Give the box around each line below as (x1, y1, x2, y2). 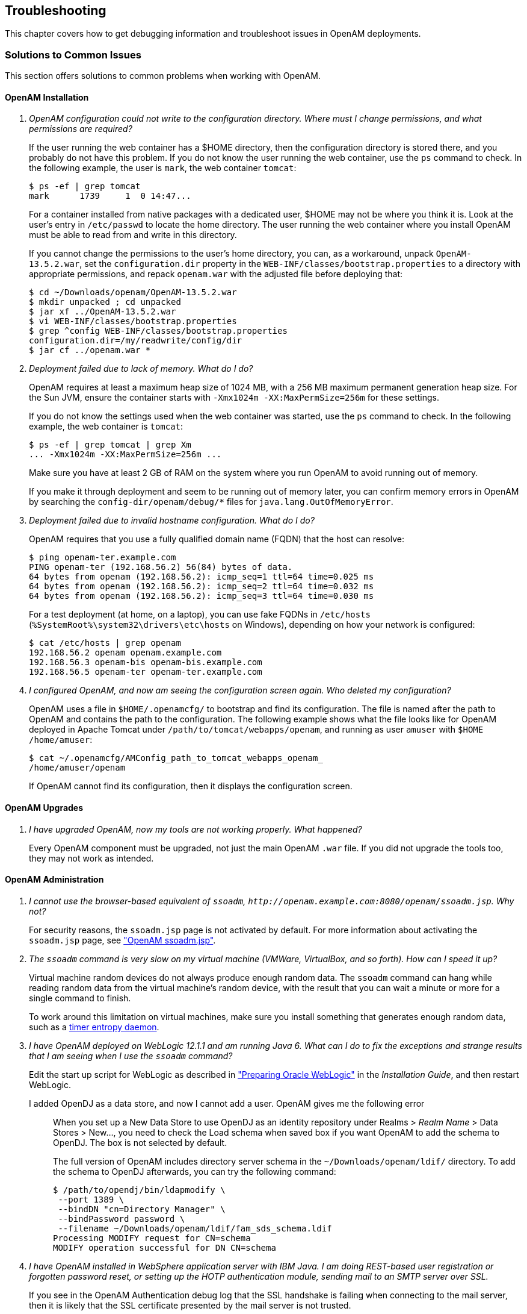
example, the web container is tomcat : (29, 421, 183, 432)
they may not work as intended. (29, 853, 154, 863)
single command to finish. (29, 992, 131, 1003)
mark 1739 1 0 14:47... (29, 191, 191, 201)
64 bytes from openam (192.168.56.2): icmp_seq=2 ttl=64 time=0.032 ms (29, 581, 374, 592)
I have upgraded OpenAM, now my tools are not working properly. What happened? (29, 824, 362, 834)
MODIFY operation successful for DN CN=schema (53, 1242, 276, 1253)
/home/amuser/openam (29, 763, 126, 773)
